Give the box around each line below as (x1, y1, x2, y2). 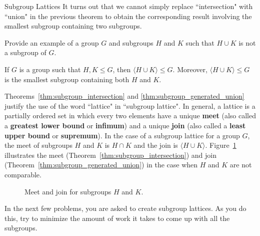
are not (229, 159, 252, 170)
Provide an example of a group (4, 37, 99, 48)
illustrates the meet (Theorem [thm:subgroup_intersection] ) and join (4, 149, 217, 160)
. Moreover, (172, 64, 207, 74)
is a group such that (19, 64, 81, 74)
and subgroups (108, 37, 153, 48)
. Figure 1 (205, 140, 236, 150)
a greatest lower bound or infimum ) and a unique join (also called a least (4, 120, 246, 130)
